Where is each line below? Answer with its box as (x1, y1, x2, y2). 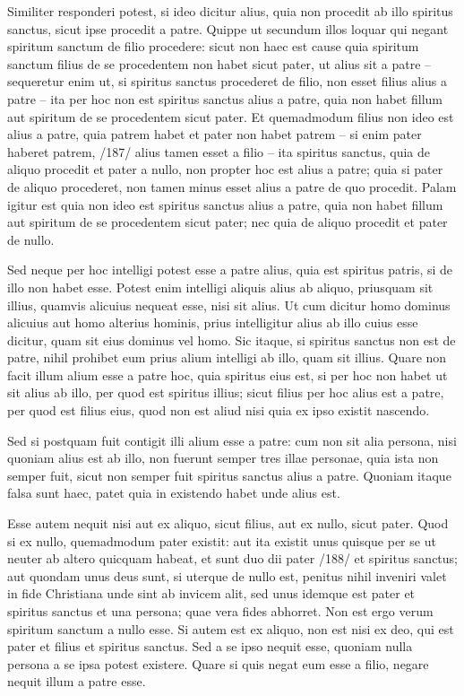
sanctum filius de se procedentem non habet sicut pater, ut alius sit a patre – (7, 54, 432, 73)
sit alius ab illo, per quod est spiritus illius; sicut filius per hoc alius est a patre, (7, 383, 444, 402)
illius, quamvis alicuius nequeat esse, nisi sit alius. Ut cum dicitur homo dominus (7, 295, 451, 314)
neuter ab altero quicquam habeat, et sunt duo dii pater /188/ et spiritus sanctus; (7, 549, 459, 568)
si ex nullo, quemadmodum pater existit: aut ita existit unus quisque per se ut (7, 531, 436, 550)
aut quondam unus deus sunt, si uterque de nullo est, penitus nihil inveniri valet (7, 566, 447, 585)
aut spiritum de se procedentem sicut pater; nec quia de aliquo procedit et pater (7, 213, 448, 231)
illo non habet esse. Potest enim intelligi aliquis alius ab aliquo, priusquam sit (7, 277, 434, 296)
